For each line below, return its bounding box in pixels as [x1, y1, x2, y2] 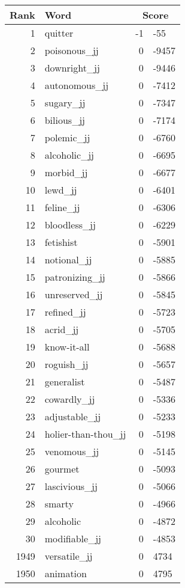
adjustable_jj [44, 409, 101, 423]
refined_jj [44, 305, 86, 319]
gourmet [44, 462, 80, 476]
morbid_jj [44, 165, 88, 179]
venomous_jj [44, 444, 99, 458]
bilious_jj [44, 113, 85, 127]
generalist [44, 375, 85, 388]
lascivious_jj [44, 479, 98, 493]
